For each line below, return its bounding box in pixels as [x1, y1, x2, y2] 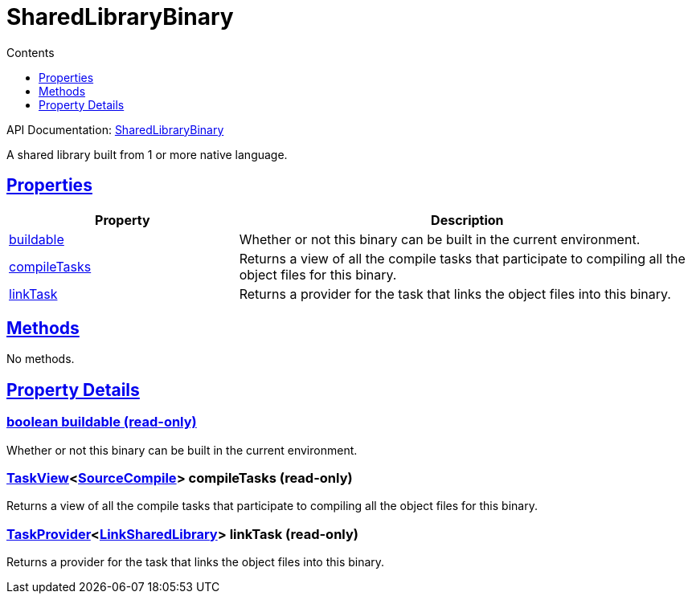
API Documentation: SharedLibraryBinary [6, 122, 224, 137]
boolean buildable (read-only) [6, 414, 197, 431]
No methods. [6, 352, 75, 366]
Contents [6, 45, 55, 59]
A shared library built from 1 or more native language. [6, 147, 288, 161]
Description [431, 211, 504, 228]
